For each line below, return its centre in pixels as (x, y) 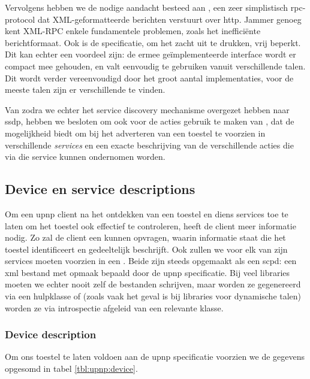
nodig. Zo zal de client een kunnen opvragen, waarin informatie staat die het (145, 237)
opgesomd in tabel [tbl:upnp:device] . (71, 369)
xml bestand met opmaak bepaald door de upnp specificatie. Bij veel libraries (148, 272)
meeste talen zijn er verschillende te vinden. (85, 90)
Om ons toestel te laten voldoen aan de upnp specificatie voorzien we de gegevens (155, 357)
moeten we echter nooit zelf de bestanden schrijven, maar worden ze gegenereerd (153, 284)
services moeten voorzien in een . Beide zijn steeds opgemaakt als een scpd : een (151, 261)
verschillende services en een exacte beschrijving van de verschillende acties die (149, 145)
